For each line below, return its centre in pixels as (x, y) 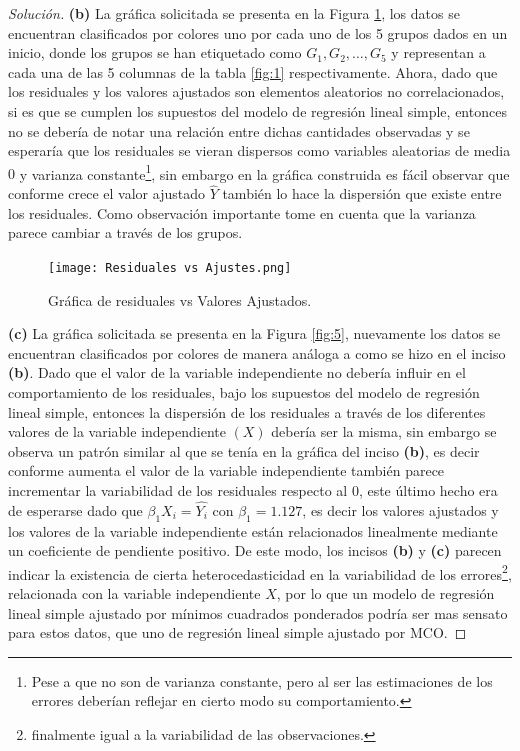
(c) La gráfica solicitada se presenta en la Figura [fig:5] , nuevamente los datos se (254, 333)
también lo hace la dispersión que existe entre (362, 193)
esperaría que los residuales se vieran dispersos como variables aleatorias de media (259, 150)
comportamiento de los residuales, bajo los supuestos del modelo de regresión (244, 392)
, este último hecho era (428, 490)
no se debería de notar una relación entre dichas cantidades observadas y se (239, 130)
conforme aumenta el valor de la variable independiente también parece (226, 470)
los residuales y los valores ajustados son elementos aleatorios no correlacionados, (256, 91)
